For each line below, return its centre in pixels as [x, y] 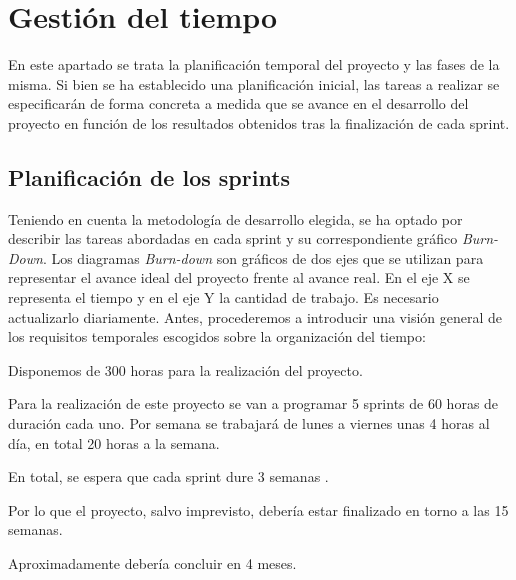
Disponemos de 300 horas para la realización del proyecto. [185, 369]
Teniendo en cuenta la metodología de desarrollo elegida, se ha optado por [235, 218]
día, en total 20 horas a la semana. [114, 442]
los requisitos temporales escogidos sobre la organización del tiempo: [217, 336]
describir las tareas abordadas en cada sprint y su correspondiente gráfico [233, 238]
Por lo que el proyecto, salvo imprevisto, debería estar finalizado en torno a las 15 [258, 509]
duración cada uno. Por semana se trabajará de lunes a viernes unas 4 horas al [249, 423]
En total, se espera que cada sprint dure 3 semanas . [168, 476]
